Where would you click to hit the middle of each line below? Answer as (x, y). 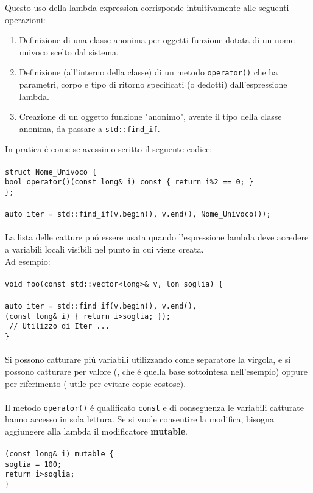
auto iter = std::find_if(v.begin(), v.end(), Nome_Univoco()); (138, 215)
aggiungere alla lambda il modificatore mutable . (96, 431)
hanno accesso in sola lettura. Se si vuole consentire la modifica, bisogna (139, 419)
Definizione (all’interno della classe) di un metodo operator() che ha (149, 72)
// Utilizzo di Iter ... (59, 327)
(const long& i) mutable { (59, 454)
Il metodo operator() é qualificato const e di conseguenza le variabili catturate (154, 407)
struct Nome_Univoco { (51, 172)
